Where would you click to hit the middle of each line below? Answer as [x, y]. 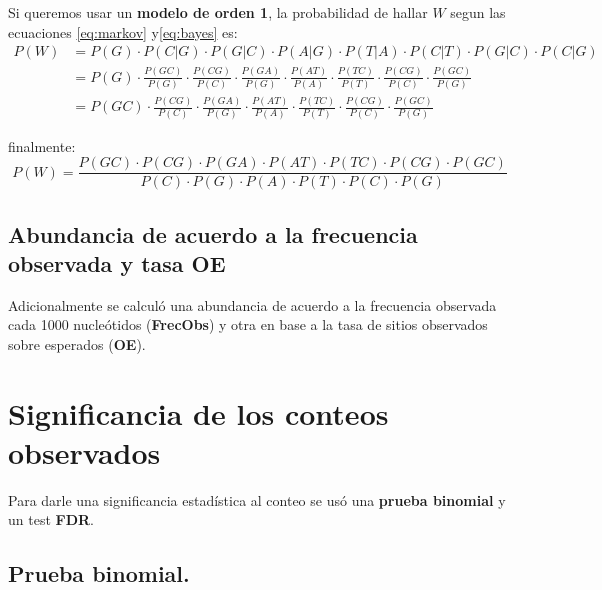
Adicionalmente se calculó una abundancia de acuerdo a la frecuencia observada [252, 304]
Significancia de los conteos [198, 412]
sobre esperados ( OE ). [77, 343]
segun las [478, 12]
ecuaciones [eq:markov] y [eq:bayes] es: [123, 31]
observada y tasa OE [117, 262]
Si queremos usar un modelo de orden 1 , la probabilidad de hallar [218, 12]
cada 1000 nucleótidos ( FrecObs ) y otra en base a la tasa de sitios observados [248, 324]
